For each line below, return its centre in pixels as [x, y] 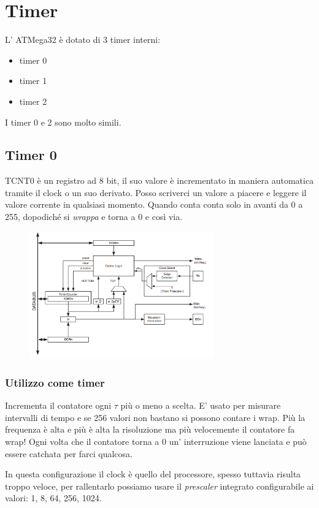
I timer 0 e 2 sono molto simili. [63, 122]
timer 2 [33, 101]
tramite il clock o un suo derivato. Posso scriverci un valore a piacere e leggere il [156, 192]
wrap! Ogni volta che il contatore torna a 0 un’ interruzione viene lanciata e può [156, 441]
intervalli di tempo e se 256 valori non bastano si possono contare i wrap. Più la [155, 417]
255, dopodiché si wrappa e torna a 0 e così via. [94, 217]
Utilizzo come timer [55, 382]
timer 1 [33, 81]
